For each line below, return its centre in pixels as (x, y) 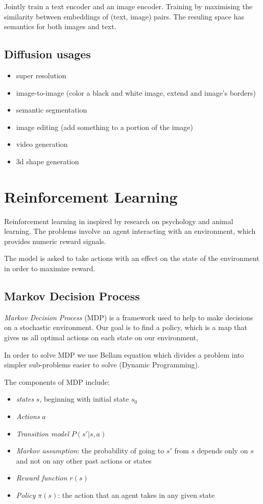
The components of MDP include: (57, 381)
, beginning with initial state (84, 399)
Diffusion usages (47, 54)
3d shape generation (47, 161)
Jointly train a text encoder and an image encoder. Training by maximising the (128, 6)
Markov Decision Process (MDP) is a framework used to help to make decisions (129, 317)
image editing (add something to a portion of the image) (105, 127)
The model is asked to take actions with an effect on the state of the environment (132, 258)
